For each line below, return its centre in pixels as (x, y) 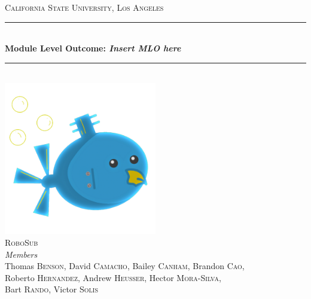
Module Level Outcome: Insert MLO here (93, 48)
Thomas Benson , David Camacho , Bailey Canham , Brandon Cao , (125, 266)
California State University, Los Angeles (84, 7)
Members (21, 254)
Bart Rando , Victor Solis (51, 289)
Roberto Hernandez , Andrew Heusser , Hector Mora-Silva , (113, 277)
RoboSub (22, 242)
